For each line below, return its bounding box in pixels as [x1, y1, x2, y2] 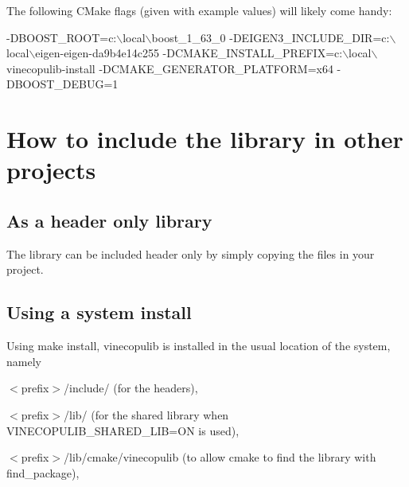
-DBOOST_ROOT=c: [6, 29, 117, 45]
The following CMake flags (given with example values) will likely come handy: [6, 2, 392, 18]
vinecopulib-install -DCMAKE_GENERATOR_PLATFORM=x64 [6, 60, 333, 76]
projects [6, 154, 96, 186]
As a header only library [6, 208, 212, 232]
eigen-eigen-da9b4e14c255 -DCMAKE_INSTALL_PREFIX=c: [35, 45, 343, 61]
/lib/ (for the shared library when [63, 406, 229, 423]
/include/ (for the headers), [63, 380, 198, 396]
